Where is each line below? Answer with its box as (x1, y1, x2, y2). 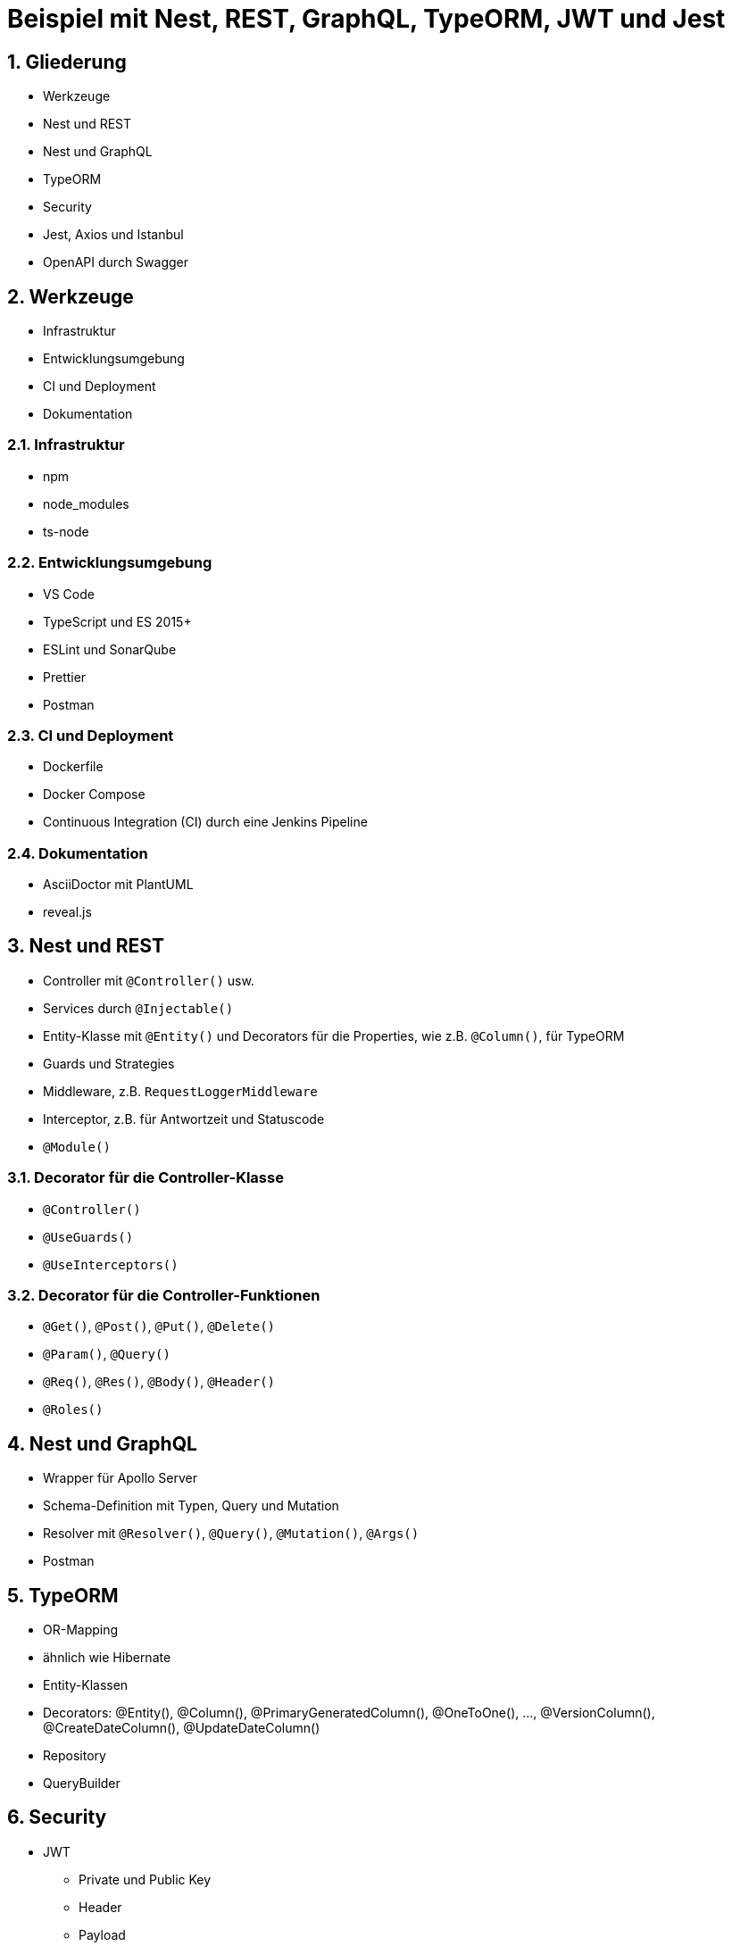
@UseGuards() (43, 1229, 134, 1244)
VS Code (43, 586, 95, 602)
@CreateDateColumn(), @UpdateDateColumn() (43, 1720, 320, 1736)
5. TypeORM (7, 1584, 119, 1607)
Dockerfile (43, 759, 104, 775)
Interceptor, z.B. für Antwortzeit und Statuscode (43, 1110, 325, 1127)
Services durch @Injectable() (43, 1000, 234, 1016)
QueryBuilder (43, 1776, 121, 1792)
